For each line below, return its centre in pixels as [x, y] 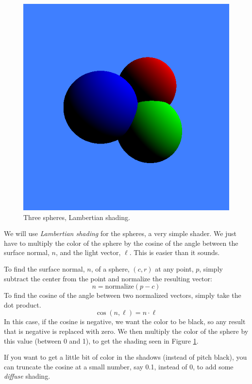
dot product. [23, 304]
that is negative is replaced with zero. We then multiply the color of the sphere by [126, 331]
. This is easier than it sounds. [175, 252]
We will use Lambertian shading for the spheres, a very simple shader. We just [120, 233]
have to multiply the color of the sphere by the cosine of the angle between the [121, 243]
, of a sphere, [110, 268]
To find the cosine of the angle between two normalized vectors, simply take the [123, 295]
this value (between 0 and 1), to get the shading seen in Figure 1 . [101, 340]
